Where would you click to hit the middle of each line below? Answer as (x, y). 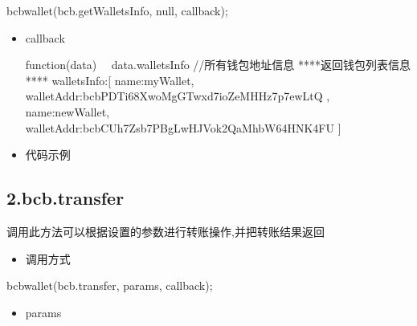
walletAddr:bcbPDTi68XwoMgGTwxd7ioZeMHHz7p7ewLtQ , (178, 96)
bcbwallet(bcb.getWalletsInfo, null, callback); (117, 10)
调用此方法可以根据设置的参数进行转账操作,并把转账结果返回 (166, 231)
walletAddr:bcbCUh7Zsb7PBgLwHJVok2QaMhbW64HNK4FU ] (183, 127)
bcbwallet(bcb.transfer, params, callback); (110, 285)
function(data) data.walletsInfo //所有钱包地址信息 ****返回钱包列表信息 (218, 65)
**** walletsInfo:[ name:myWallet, (110, 80)
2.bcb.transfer (65, 198)
